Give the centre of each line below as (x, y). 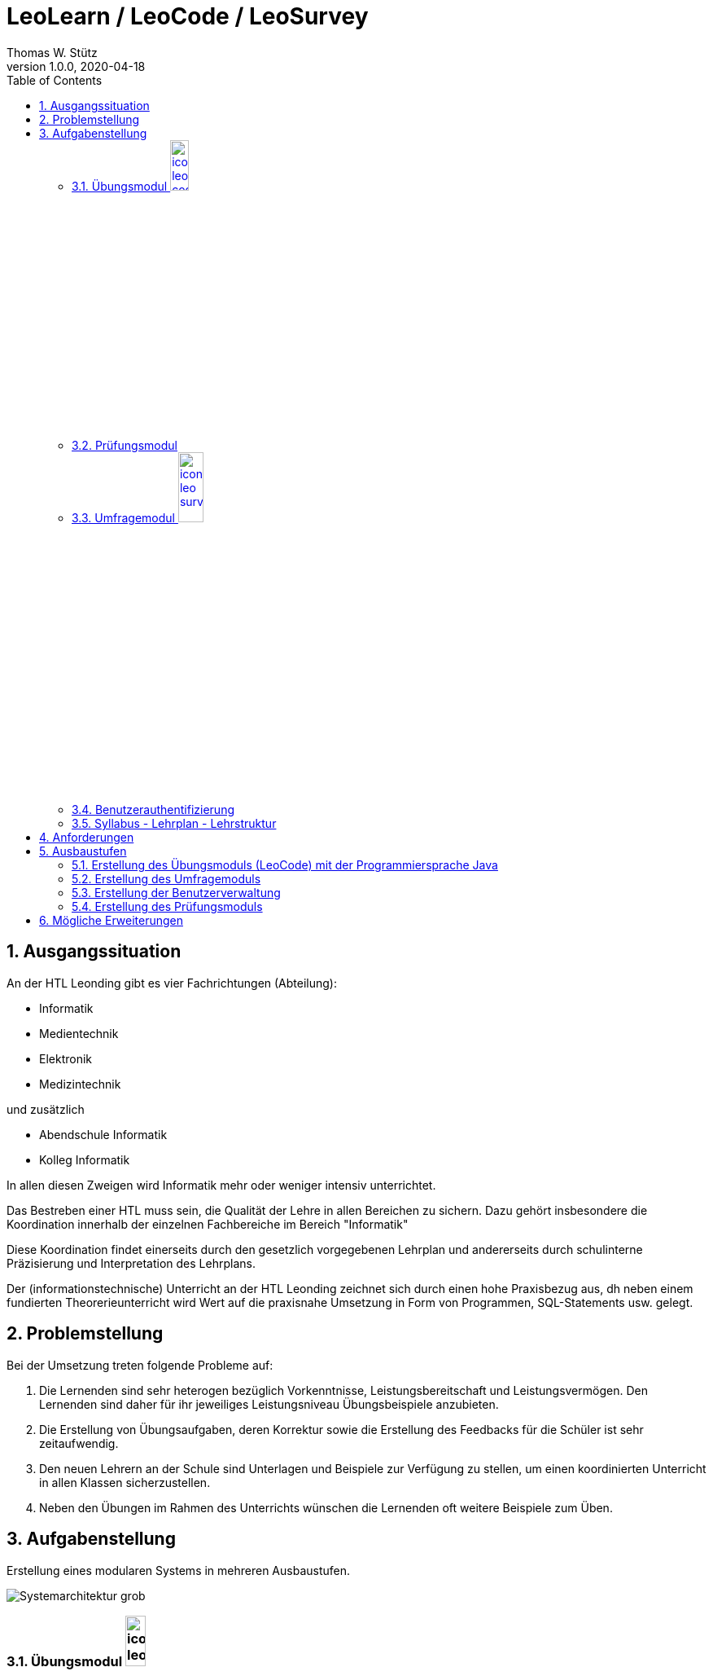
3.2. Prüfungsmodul (125, 445)
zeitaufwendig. (79, 1443)
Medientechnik (79, 1033)
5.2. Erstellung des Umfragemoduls (166, 878)
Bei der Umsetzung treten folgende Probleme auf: (140, 1365)
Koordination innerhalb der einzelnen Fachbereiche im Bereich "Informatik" (208, 1224)
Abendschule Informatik (103, 1134)
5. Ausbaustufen (83, 851)
